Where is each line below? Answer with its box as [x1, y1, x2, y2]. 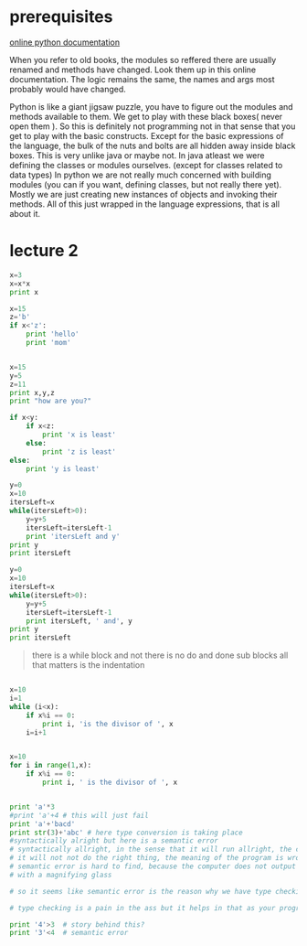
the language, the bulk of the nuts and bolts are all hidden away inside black [9, 140, 296, 151]
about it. [9, 208, 41, 219]
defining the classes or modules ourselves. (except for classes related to [9, 159, 283, 170]
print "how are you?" [9, 396, 92, 406]
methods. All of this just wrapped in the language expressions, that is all [9, 199, 281, 210]
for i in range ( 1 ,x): [9, 761, 92, 770]
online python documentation [9, 37, 121, 48]
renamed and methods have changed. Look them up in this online [9, 64, 257, 75]
